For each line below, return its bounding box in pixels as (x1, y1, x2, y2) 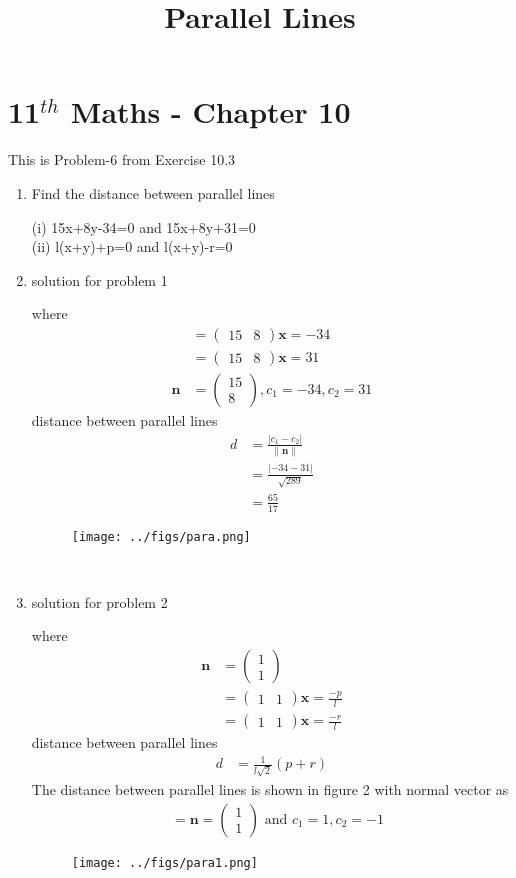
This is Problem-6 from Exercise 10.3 (8, 149, 236, 170)
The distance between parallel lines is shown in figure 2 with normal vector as (31, 779, 509, 800)
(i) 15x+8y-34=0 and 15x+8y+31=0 (31, 216, 256, 237)
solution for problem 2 (31, 591, 168, 612)
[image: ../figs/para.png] (71, 529, 251, 544)
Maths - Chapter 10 (70, 91, 351, 132)
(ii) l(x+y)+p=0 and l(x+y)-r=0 (31, 236, 233, 257)
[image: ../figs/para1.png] (71, 855, 258, 870)
